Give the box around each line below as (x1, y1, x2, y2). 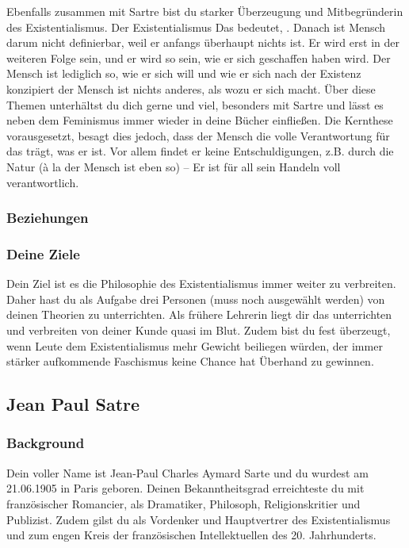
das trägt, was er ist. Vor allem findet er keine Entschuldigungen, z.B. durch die (6, 143, 394, 159)
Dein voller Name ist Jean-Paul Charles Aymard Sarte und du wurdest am (6, 464, 369, 481)
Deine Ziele (6, 243, 80, 263)
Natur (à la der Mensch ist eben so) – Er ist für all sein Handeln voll (6, 158, 341, 174)
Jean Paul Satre (6, 392, 140, 416)
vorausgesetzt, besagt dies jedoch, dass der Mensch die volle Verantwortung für (6, 127, 390, 144)
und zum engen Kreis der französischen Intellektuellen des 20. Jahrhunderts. (6, 527, 377, 543)
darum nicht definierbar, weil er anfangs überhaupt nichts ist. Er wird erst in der (6, 34, 399, 51)
